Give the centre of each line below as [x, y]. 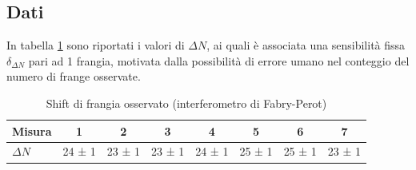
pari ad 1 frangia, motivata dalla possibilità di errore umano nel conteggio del [219, 60]
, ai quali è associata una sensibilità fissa [306, 45]
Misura [32, 130]
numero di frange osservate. [74, 76]
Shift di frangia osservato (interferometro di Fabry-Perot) [186, 103]
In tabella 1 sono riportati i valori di [96, 45]
